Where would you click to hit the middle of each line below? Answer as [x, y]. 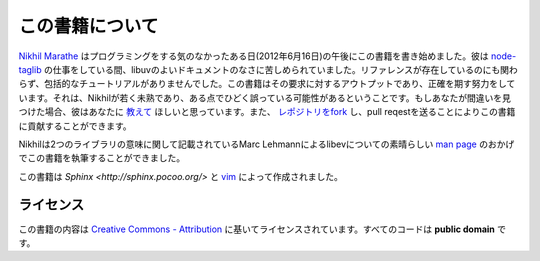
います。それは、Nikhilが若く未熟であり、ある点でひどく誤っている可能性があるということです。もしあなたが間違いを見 [265, 97]
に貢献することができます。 [75, 126]
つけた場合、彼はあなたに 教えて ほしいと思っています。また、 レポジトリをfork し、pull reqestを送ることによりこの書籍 [267, 112]
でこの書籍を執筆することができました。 [101, 158]
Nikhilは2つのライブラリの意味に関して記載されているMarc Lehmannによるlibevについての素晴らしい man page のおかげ [266, 144]
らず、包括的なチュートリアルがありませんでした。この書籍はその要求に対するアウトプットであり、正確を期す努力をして [267, 84]
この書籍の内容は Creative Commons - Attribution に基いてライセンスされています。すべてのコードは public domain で [262, 229]
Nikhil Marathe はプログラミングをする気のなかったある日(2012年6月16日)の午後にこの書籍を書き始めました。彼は [253, 56]
